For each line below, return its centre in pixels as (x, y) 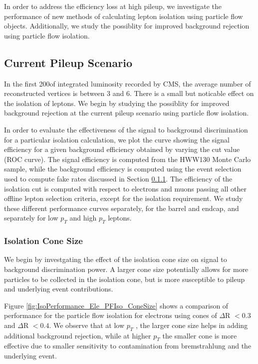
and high (83, 218)
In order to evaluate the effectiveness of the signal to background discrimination (126, 129)
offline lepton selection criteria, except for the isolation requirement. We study (124, 198)
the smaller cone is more (200, 335)
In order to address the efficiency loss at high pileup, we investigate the (113, 6)
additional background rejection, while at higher (78, 335)
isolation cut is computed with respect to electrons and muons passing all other (125, 188)
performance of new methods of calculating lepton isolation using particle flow (124, 16)
